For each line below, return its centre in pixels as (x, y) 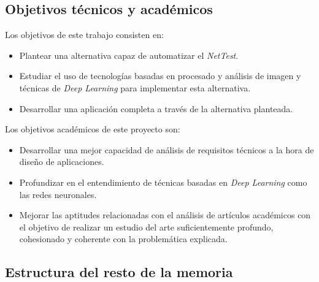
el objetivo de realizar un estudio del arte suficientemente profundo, (146, 227)
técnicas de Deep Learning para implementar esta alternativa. (135, 87)
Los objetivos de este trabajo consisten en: (84, 35)
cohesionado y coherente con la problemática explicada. (123, 239)
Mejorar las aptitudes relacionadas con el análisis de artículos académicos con (165, 215)
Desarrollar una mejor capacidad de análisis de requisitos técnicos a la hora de (167, 149)
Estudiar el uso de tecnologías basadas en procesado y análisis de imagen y (160, 76)
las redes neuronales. (58, 194)
